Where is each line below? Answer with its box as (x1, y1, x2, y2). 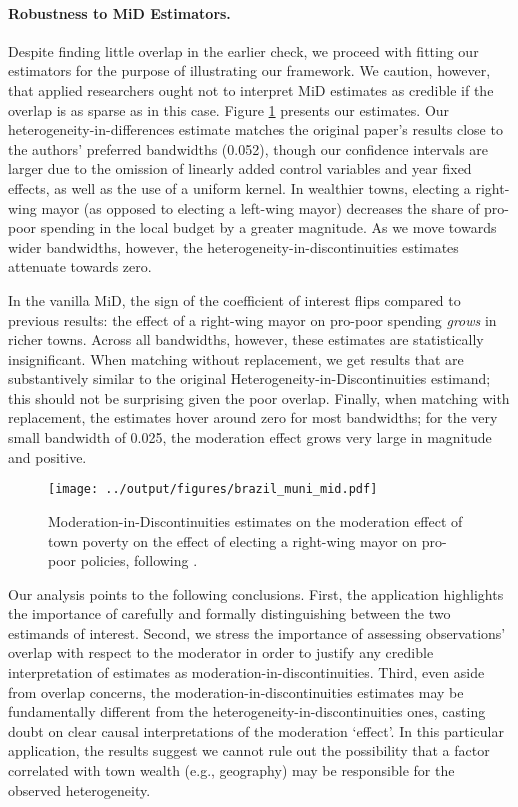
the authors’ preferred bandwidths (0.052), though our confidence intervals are (8, 138, 489, 159)
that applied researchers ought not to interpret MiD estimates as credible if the (8, 79, 494, 100)
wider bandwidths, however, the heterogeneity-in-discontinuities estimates (8, 236, 459, 257)
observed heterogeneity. (8, 779, 151, 800)
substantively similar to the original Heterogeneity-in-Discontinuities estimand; (8, 368, 491, 389)
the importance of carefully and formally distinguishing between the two (8, 603, 451, 624)
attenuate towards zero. (8, 256, 152, 277)
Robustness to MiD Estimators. (8, 2, 231, 23)
